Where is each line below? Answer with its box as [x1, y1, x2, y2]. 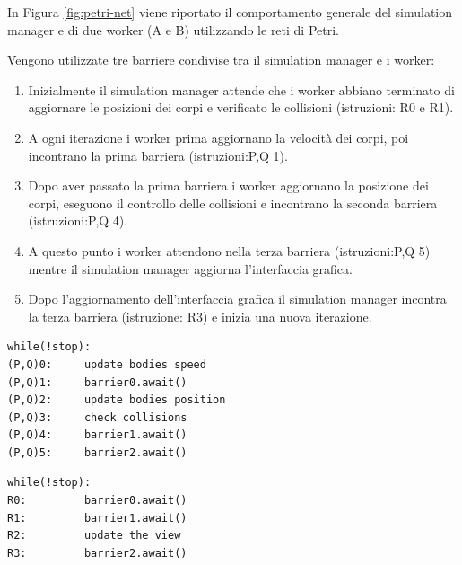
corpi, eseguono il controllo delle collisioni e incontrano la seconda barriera [28, 193, 438, 212]
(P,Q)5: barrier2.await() [7, 446, 187, 459]
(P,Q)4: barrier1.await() [7, 428, 187, 442]
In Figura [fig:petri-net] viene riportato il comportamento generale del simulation [7, 3, 453, 21]
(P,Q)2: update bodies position [7, 393, 226, 407]
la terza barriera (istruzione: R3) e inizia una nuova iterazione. [28, 306, 372, 325]
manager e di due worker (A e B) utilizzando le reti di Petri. [7, 20, 340, 39]
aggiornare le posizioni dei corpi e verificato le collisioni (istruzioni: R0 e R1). [28, 98, 454, 117]
